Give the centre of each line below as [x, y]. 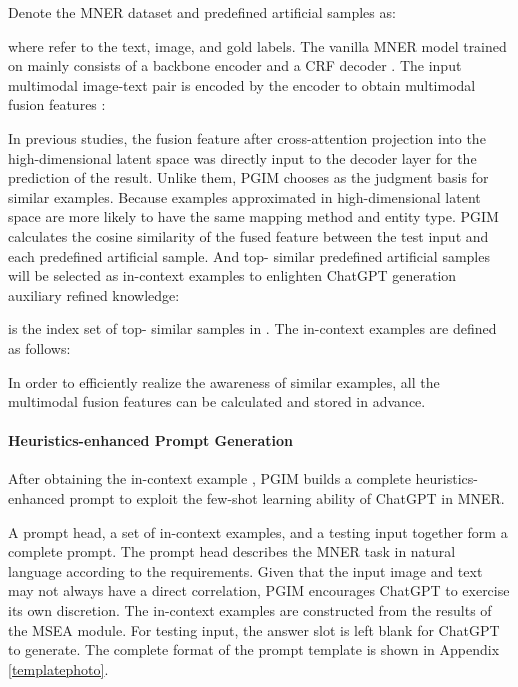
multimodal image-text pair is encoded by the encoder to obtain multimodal [242, 84]
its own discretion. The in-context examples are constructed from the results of [250, 610]
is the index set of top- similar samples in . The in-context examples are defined [252, 328]
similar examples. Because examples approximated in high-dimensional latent [244, 196]
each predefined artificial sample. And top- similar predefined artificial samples [249, 255]
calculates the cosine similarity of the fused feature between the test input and [248, 235]
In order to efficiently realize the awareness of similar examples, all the [224, 381]
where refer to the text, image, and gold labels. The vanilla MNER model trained [257, 45]
